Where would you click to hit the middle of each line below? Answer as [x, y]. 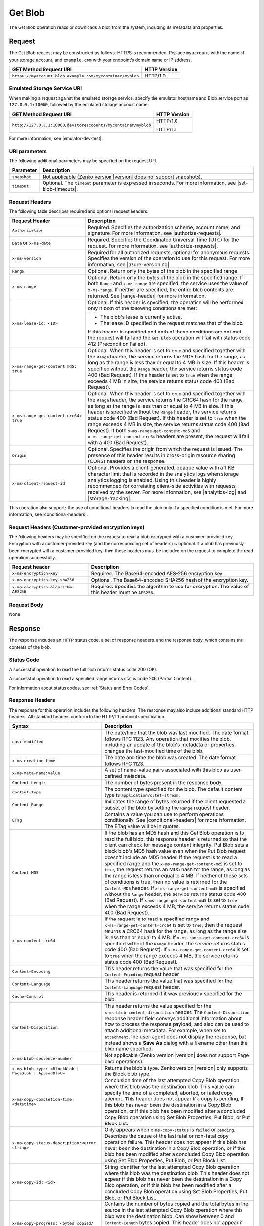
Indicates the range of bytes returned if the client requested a [175, 802]
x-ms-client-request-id [38, 483]
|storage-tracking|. [110, 499]
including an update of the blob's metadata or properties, [170, 745]
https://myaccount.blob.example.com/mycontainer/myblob [76, 76]
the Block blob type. [128, 1074]
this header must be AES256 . [123, 592]
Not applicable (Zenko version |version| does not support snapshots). [122, 177]
